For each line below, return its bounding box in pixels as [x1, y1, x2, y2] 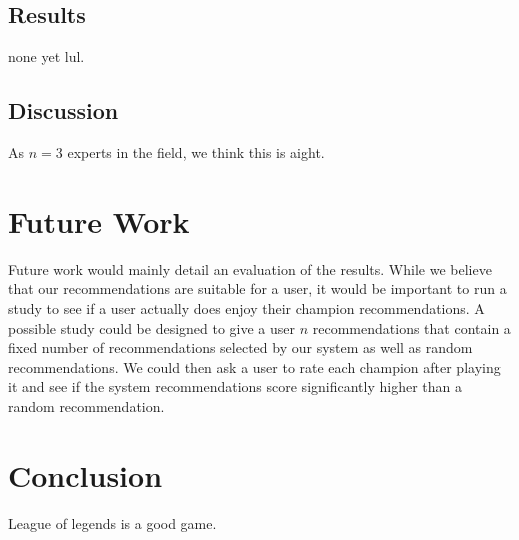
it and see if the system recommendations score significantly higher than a [8, 376, 462, 397]
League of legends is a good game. [8, 512, 217, 533]
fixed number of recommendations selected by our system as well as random [8, 337, 473, 358]
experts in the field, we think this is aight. [67, 142, 325, 162]
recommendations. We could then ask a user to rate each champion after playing [8, 356, 501, 377]
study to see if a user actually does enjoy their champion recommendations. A [8, 297, 485, 318]
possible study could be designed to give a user [8, 317, 296, 338]
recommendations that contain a [312, 317, 511, 338]
